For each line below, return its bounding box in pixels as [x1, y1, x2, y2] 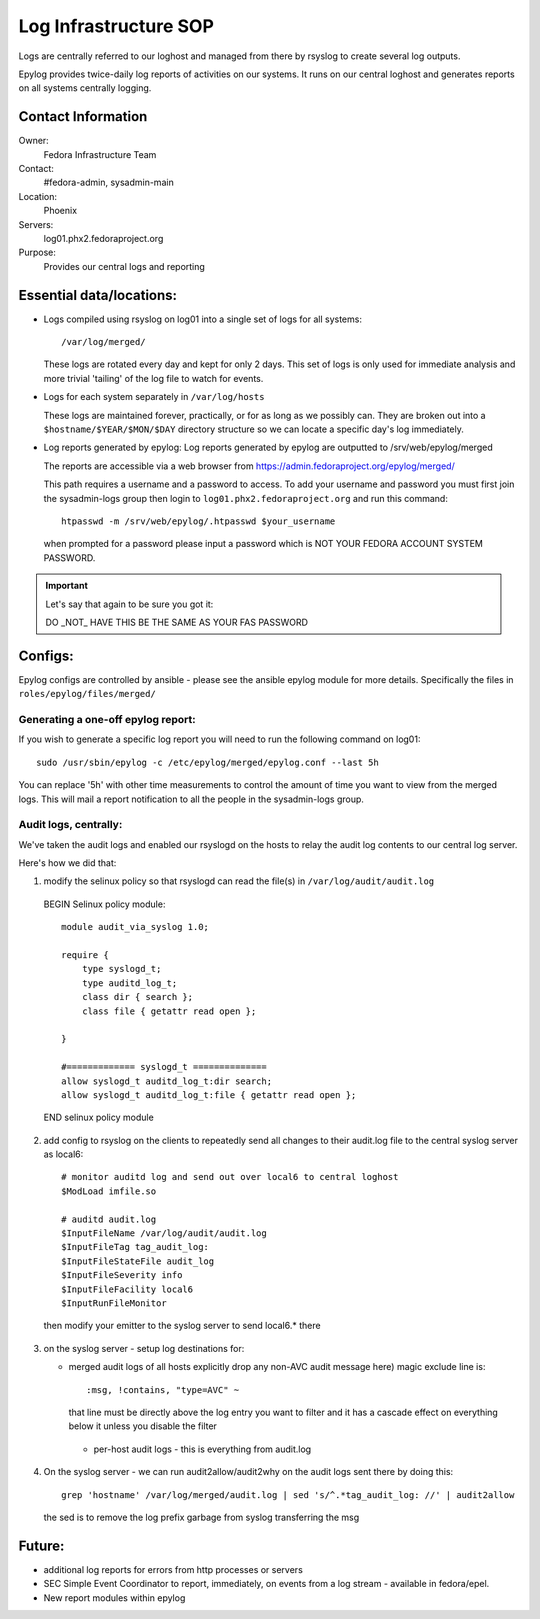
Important [45, 580, 89, 592]
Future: [18, 1537, 65, 1554]
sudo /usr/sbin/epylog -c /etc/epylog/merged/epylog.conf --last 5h [36, 756, 379, 768]
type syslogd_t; [81, 963, 162, 975]
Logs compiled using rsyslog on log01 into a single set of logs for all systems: [43, 313, 362, 325]
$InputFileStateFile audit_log [61, 1255, 215, 1267]
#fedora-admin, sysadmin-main [43, 176, 174, 189]
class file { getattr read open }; [81, 1005, 257, 1017]
